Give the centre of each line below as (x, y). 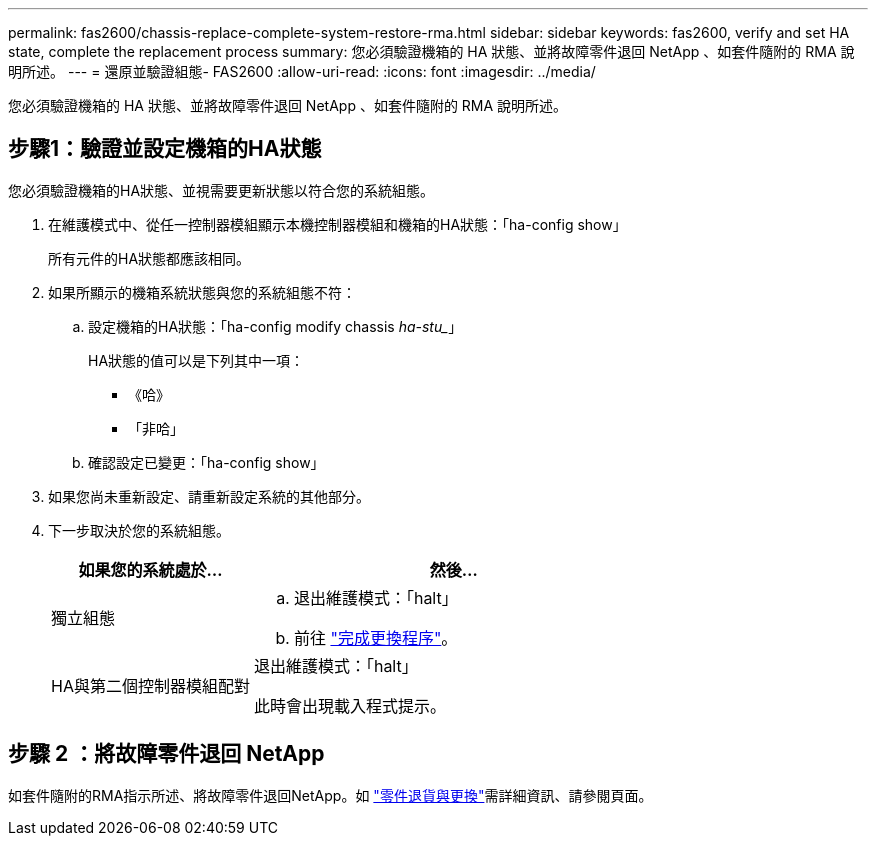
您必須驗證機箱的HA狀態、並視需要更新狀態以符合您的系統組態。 (221, 190)
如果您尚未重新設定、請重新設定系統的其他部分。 (209, 496)
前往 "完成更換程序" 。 (375, 637)
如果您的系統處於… (150, 569)
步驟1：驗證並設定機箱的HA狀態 (165, 149)
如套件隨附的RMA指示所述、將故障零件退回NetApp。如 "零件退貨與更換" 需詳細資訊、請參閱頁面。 (330, 795)
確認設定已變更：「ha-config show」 (206, 462)
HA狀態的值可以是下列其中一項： (196, 360)
